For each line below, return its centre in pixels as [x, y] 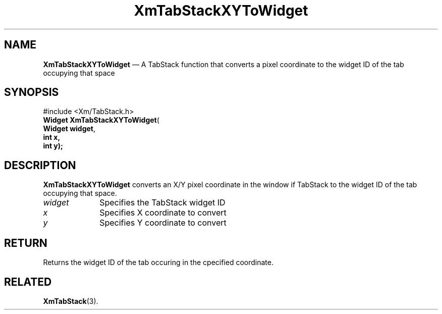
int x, [52, 137]
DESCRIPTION [40, 165]
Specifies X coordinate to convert [163, 213]
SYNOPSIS [32, 92]
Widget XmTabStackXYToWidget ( [101, 120]
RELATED [28, 282]
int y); [53, 146]
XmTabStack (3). [71, 301]
